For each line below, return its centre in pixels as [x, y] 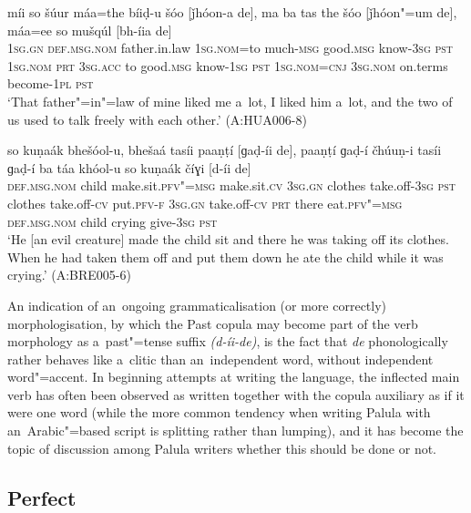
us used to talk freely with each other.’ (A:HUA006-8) [157, 119]
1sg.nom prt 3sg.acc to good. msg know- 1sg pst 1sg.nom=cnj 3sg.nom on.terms [228, 65]
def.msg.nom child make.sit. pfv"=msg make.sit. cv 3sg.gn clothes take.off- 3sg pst [232, 185]
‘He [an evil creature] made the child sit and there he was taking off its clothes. [228, 239]
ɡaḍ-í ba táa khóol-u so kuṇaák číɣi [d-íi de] [129, 167]
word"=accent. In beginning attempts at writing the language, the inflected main [234, 377]
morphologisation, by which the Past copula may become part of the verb [213, 323]
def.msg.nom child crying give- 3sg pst [113, 221]
